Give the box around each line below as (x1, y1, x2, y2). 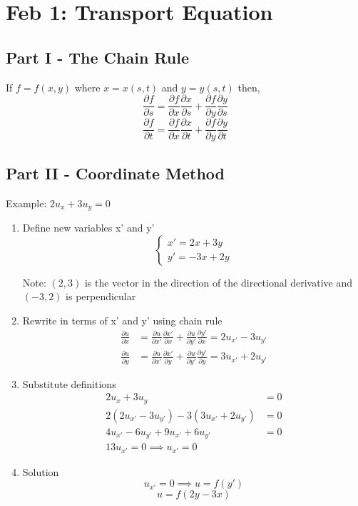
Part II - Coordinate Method (6, 162, 225, 184)
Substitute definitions (22, 376, 116, 391)
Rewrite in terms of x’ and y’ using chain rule (22, 312, 223, 327)
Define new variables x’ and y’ (22, 219, 155, 234)
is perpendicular (66, 289, 136, 304)
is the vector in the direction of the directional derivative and (84, 274, 353, 289)
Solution (22, 464, 59, 479)
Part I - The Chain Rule (6, 46, 189, 68)
